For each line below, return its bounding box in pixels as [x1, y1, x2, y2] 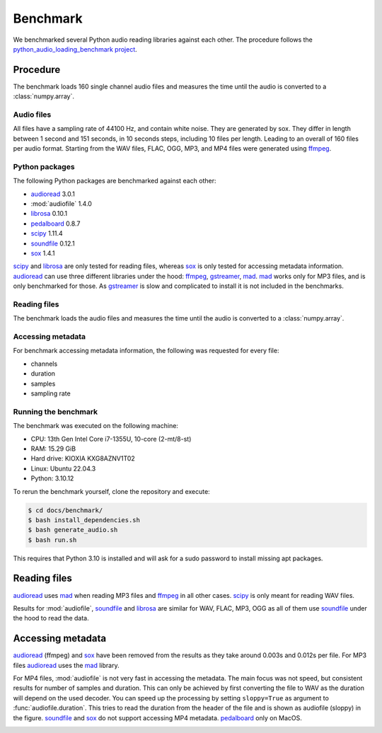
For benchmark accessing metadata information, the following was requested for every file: [13, 347, 279, 355]
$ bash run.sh [28, 536, 77, 544]
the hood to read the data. [13, 614, 89, 623]
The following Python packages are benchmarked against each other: [13, 177, 216, 185]
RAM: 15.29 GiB [30, 444, 76, 453]
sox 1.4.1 [30, 249, 55, 258]
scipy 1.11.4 [30, 229, 63, 238]
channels [30, 359, 58, 368]
